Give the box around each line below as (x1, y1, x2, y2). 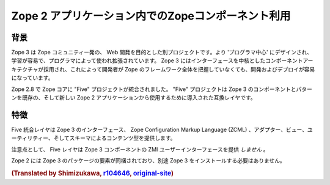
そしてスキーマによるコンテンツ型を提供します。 (53, 134, 176, 142)
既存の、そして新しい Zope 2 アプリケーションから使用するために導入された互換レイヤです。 (21, 94, 256, 101)
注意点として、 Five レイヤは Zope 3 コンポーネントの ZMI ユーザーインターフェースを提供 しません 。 (11, 145, 269, 153)
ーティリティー (11, 134, 49, 142)
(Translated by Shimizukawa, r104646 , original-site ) (11, 169, 174, 177)
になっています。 (11, 74, 54, 82)
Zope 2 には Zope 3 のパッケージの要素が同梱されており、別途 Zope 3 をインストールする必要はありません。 (11, 157, 285, 164)
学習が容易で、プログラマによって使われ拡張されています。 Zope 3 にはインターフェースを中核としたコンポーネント (11, 57, 303, 64)
